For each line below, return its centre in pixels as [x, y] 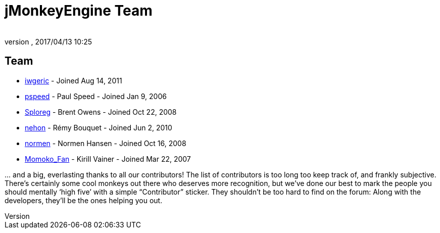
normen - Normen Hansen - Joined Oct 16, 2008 [106, 143]
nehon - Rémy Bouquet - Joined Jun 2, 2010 [99, 127]
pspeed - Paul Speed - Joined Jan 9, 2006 [96, 96]
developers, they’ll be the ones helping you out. [84, 200]
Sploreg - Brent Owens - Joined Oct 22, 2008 [101, 112]
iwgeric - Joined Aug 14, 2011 [74, 80]
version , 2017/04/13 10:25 [48, 41]
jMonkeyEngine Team [79, 11]
